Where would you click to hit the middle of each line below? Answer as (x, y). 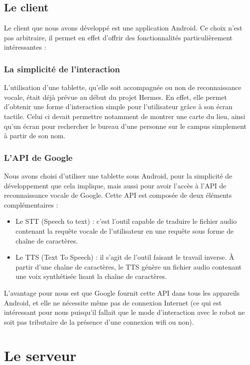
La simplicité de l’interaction (62, 69)
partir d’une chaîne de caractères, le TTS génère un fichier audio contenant (128, 266)
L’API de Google (38, 157)
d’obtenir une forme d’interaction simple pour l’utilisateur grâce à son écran (118, 106)
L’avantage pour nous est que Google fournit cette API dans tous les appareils (122, 292)
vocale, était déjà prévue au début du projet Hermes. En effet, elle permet (115, 97)
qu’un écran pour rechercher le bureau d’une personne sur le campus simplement (125, 126)
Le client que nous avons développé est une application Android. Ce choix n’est (123, 28)
